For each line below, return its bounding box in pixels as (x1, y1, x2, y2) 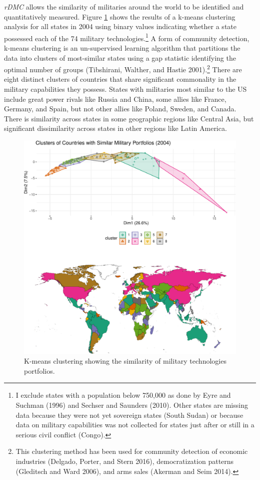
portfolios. (24, 365, 55, 376)
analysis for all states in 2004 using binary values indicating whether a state (4, 21, 236, 32)
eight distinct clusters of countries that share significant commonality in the (4, 74, 236, 84)
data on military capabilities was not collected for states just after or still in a (15, 419, 254, 430)
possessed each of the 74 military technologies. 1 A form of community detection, (4, 31, 249, 43)
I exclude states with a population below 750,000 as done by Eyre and (15, 390, 231, 400)
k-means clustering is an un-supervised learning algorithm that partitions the (4, 43, 240, 53)
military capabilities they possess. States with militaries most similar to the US (4, 84, 247, 94)
